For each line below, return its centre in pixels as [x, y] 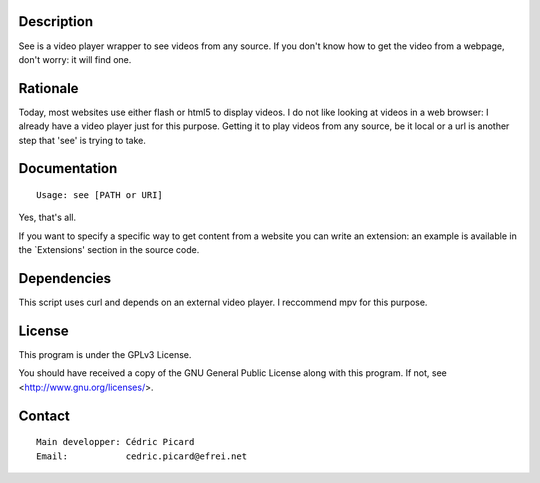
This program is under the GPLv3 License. [105, 354]
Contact [44, 415]
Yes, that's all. [47, 217]
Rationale [48, 88]
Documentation [68, 168]
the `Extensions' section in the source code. [109, 250]
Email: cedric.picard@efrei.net [142, 456]
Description [56, 21]
